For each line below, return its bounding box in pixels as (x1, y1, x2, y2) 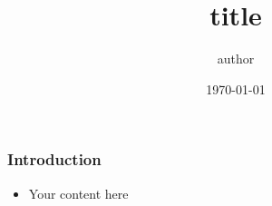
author (217, 49, 255, 68)
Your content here (28, 183, 129, 202)
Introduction (7, 148, 102, 171)
